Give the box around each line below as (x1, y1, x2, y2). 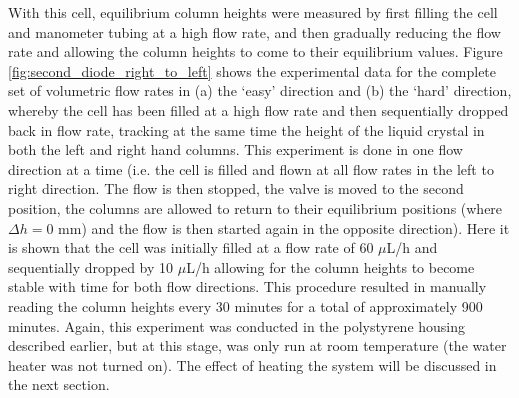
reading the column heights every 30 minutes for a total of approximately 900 (8, 295, 483, 316)
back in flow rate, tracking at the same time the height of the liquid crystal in (8, 119, 485, 140)
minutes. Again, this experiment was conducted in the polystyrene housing (8, 315, 466, 336)
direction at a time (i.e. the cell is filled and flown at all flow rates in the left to (8, 158, 494, 179)
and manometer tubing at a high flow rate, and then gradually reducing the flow (8, 21, 501, 42)
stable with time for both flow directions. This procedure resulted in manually (8, 276, 487, 297)
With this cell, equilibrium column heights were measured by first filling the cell (8, 2, 498, 22)
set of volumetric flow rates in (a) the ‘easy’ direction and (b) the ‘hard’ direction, (8, 80, 512, 101)
